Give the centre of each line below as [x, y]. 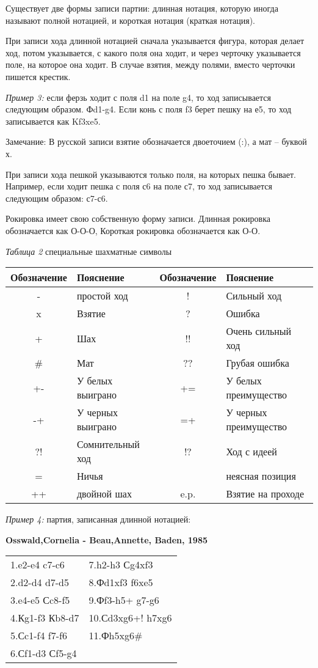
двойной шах [104, 494]
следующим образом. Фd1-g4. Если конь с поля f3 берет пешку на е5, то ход [149, 109]
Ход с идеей [251, 451]
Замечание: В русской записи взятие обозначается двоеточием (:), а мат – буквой [156, 141]
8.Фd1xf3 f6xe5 [121, 582]
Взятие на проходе [265, 494]
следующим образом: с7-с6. [57, 198]
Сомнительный [108, 444]
